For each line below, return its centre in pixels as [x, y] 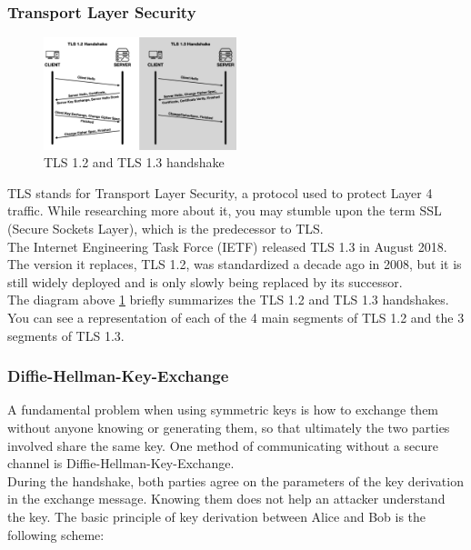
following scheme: [56, 534]
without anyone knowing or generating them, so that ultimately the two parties [229, 427]
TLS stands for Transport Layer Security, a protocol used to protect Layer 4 [220, 192]
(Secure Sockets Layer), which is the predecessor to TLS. [165, 228]
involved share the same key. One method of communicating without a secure [223, 445]
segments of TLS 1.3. [66, 335]
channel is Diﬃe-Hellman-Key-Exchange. [121, 463]
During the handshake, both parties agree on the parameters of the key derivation [235, 480]
